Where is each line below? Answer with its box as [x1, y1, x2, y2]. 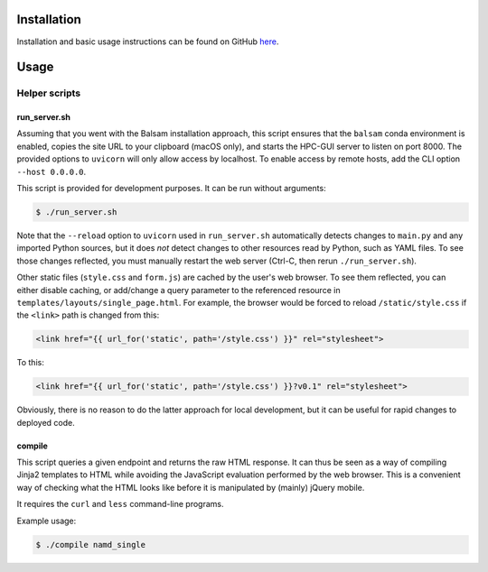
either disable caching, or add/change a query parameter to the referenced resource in [16, 284, 341, 295]
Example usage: [16, 515, 77, 526]
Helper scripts [16, 87, 81, 99]
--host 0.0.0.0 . [16, 166, 87, 177]
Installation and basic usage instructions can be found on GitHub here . [16, 36, 279, 47]
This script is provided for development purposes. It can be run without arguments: [16, 183, 326, 194]
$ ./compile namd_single [35, 540, 146, 549]
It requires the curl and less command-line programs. [16, 499, 225, 510]
